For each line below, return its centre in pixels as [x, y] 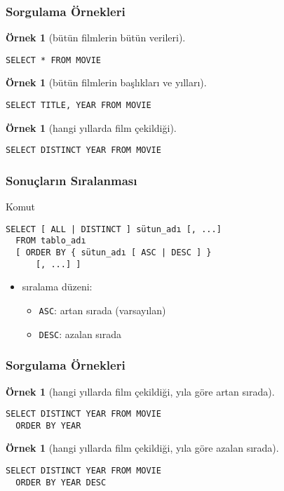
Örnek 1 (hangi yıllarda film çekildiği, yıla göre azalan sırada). [142, 448]
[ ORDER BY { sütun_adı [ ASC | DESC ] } [114, 253]
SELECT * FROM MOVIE [54, 60]
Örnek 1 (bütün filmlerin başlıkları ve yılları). [106, 82]
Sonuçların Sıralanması [72, 180]
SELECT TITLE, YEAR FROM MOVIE [79, 106]
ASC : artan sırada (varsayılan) [102, 310]
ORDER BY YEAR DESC [61, 482]
